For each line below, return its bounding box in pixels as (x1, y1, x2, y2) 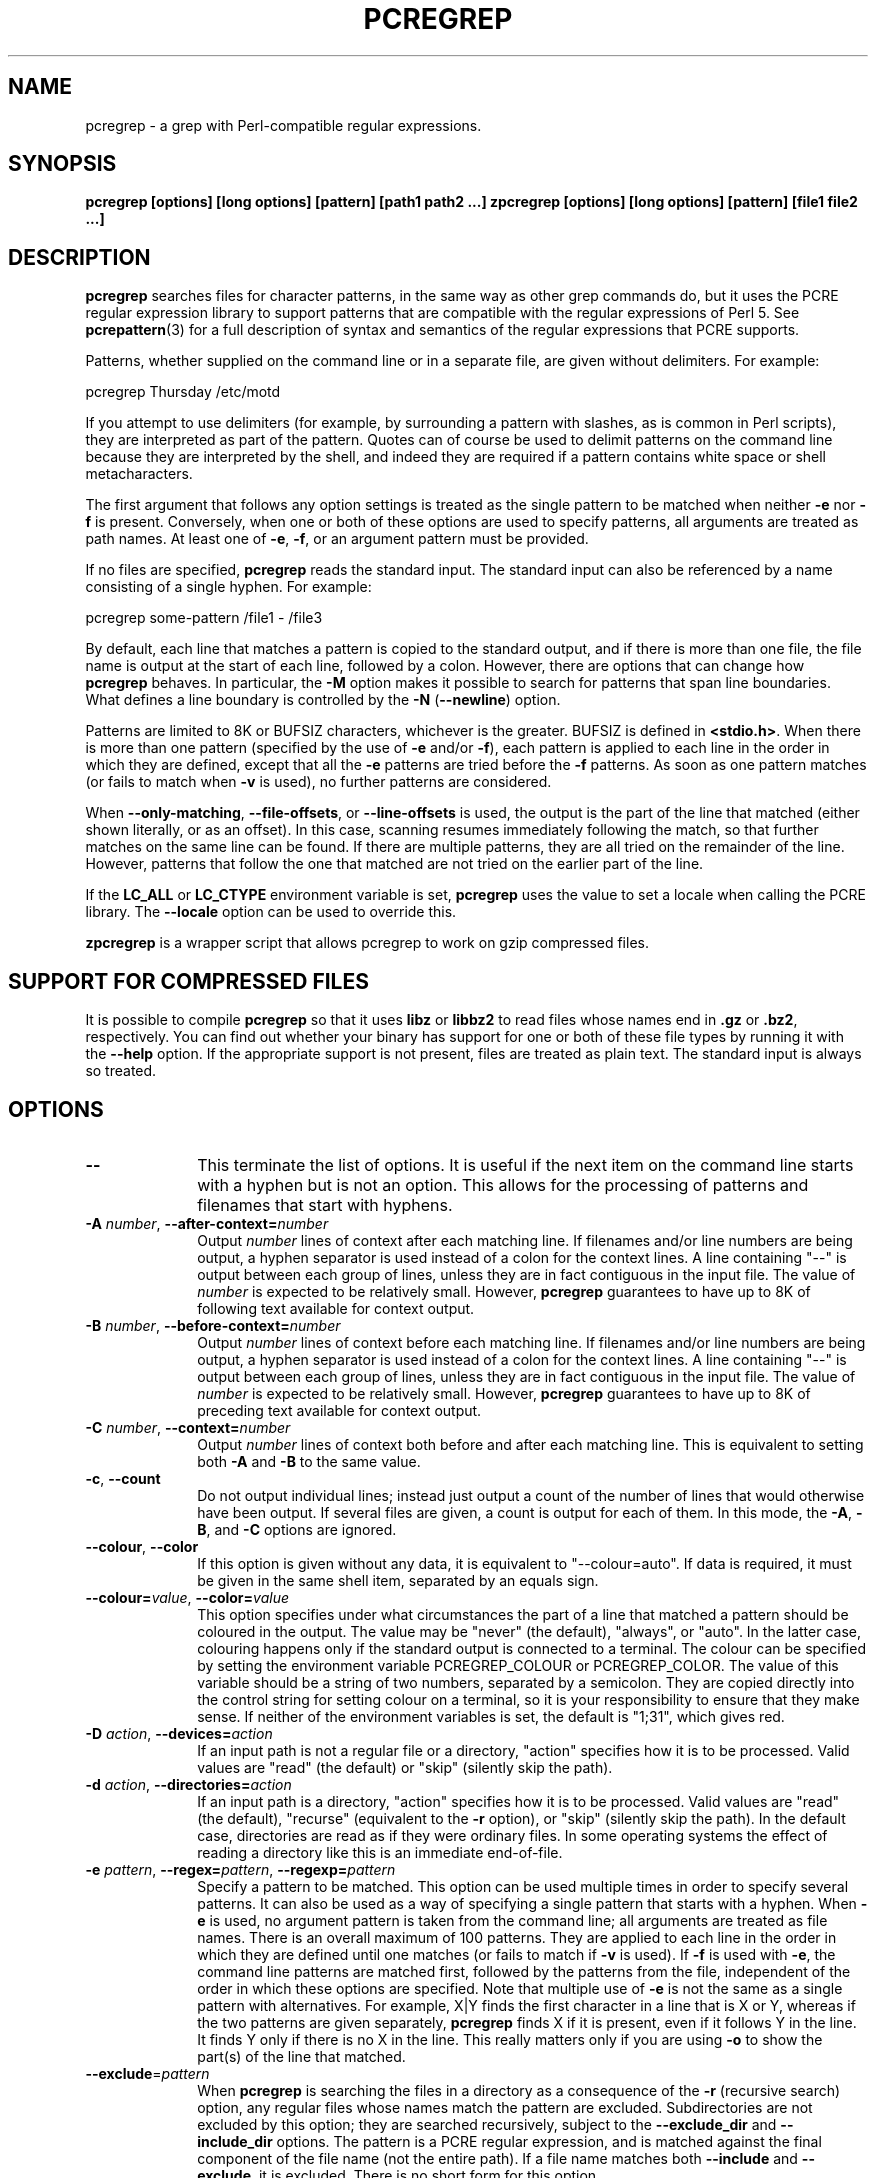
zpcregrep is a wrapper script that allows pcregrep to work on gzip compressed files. (85, 934, 649, 952)
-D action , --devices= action (85, 1724, 273, 1742)
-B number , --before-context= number (85, 1316, 341, 1334)
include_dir (197, 2132, 273, 2150)
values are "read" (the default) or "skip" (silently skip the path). (197, 1758, 613, 1776)
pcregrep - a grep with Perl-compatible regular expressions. (85, 116, 482, 134)
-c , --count (85, 1469, 161, 1487)
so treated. (85, 1062, 157, 1080)
